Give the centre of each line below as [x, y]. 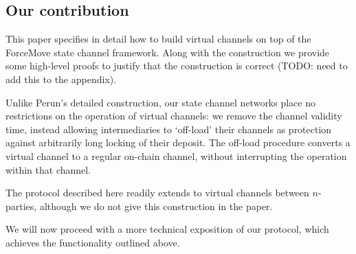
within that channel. [48, 169]
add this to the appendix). [61, 79]
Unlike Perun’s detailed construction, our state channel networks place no [160, 102]
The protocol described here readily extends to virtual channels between [157, 193]
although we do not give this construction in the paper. [156, 206]
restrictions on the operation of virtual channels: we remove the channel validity [174, 116]
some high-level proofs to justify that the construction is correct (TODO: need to [177, 66]
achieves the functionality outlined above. [93, 242]
